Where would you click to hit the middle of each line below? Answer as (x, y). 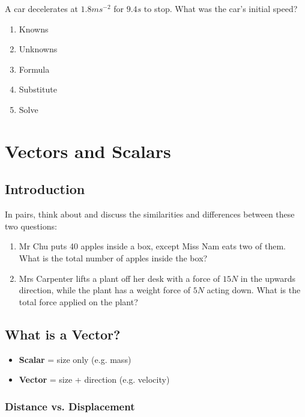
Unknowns (38, 49)
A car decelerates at (41, 8)
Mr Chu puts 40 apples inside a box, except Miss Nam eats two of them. (152, 246)
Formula (34, 69)
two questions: (31, 226)
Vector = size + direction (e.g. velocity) (94, 379)
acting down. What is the (254, 290)
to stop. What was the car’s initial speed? (221, 8)
